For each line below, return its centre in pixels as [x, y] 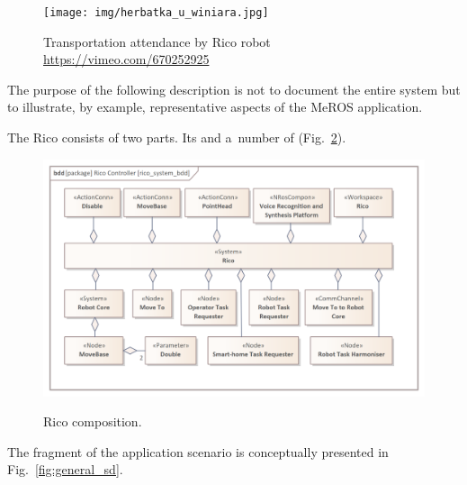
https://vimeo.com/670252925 [126, 59]
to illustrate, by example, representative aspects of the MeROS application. [215, 107]
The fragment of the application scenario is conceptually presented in [198, 451]
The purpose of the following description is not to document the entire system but [234, 89]
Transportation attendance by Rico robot [157, 41]
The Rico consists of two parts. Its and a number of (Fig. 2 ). [177, 137]
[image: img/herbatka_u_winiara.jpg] [156, 13]
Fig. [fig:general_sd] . [65, 469]
